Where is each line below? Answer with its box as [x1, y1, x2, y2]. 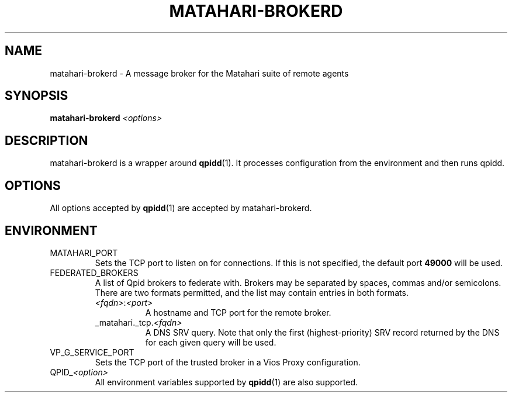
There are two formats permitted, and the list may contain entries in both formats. [95, 287, 409, 298]
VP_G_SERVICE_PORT [50, 347, 134, 357]
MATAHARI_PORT [50, 247, 118, 258]
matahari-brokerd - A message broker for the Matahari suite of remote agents [50, 68, 349, 78]
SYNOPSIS [5, 88, 68, 103]
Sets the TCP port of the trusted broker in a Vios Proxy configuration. [95, 357, 361, 367]
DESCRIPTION [5, 133, 88, 148]
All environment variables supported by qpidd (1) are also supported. [95, 377, 358, 387]
